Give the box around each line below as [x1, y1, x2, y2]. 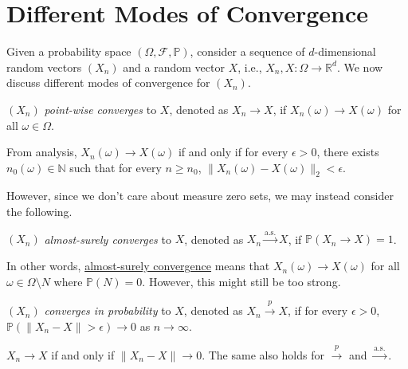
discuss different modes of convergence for [6, 74, 210, 91]
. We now [336, 58, 383, 75]
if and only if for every [178, 143, 288, 160]
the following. [6, 203, 73, 220]
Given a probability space [6, 43, 131, 60]
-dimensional [314, 43, 376, 60]
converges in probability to [44, 302, 171, 319]
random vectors [6, 58, 82, 75]
